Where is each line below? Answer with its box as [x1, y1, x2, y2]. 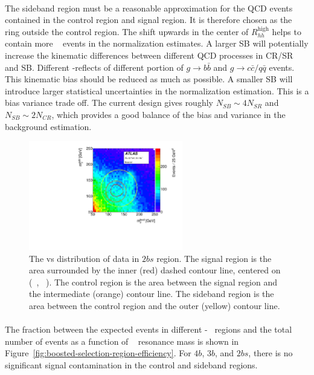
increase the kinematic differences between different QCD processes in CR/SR [5, 48, 293, 61]
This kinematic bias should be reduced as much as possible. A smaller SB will [5, 73, 293, 85]
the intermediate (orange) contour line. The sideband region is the [29, 287, 274, 300]
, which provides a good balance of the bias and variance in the [51, 108, 286, 120]
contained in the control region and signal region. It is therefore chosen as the [5, 13, 292, 26]
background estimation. [5, 120, 92, 132]
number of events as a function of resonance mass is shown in [5, 334, 239, 347]
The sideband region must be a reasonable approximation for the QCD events [5, 1, 293, 14]
